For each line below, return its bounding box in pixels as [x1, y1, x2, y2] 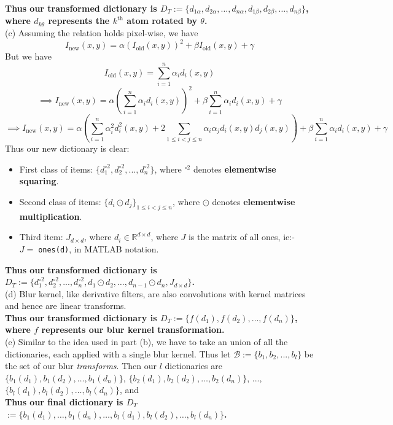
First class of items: [19, 162, 93, 175]
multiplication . [19, 209, 82, 222]
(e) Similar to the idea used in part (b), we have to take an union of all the [5, 335, 288, 348]
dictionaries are [165, 359, 222, 372]
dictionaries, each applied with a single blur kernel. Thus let [5, 347, 231, 360]
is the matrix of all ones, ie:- [188, 230, 295, 243]
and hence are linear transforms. [5, 299, 126, 312]
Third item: [19, 230, 63, 243]
